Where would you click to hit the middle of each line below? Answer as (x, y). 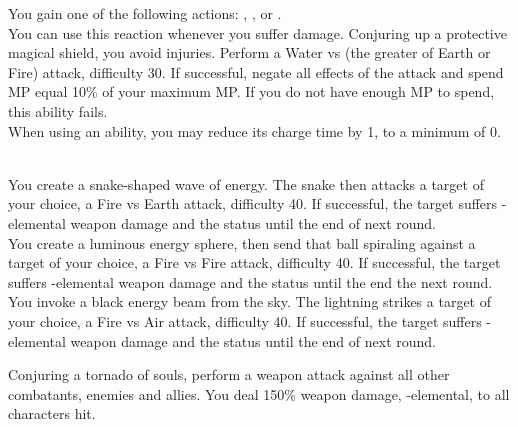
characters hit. (52, 413)
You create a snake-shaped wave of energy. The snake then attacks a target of (246, 183)
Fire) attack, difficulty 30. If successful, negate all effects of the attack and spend (256, 71)
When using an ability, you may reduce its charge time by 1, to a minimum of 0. (254, 130)
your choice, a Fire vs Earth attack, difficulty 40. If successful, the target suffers (253, 203)
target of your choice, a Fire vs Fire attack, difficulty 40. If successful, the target (254, 262)
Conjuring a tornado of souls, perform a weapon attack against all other (229, 374)
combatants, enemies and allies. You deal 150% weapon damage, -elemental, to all (259, 393)
